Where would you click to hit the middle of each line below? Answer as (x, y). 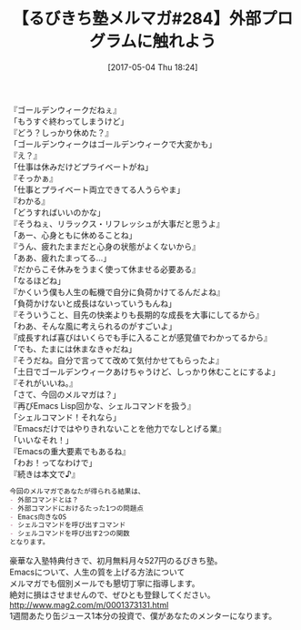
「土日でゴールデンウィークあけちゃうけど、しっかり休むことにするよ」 (145, 371)
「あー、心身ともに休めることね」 (73, 235)
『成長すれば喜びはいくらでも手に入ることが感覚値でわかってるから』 (140, 337)
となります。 (30, 543)
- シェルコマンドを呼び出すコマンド (68, 525)
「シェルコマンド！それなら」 (65, 417)
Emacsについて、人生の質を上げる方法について (97, 572)
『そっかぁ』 (33, 178)
